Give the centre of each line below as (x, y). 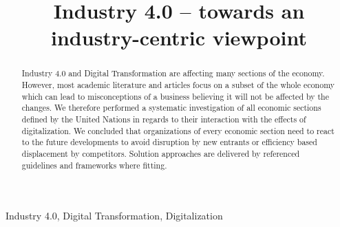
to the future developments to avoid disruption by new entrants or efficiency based (169, 142)
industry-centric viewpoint (179, 37)
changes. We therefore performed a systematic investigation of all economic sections (171, 108)
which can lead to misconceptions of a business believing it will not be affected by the (175, 96)
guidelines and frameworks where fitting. (94, 165)
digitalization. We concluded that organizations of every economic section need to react (178, 130)
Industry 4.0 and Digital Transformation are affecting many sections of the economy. (173, 73)
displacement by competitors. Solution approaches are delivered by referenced (161, 153)
